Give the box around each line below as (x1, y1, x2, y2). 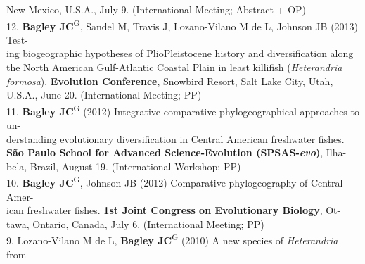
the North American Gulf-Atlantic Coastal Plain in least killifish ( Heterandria (6, 60, 342, 75)
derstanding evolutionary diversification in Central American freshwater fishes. (6, 131, 345, 146)
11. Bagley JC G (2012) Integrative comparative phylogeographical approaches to (6, 101, 359, 118)
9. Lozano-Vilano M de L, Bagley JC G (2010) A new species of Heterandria (6, 231, 338, 248)
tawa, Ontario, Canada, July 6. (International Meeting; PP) (6, 216, 264, 231)
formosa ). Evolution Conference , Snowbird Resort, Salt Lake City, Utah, (6, 73, 333, 88)
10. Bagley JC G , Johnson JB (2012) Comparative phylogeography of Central (6, 173, 343, 190)
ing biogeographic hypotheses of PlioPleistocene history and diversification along (6, 46, 354, 61)
